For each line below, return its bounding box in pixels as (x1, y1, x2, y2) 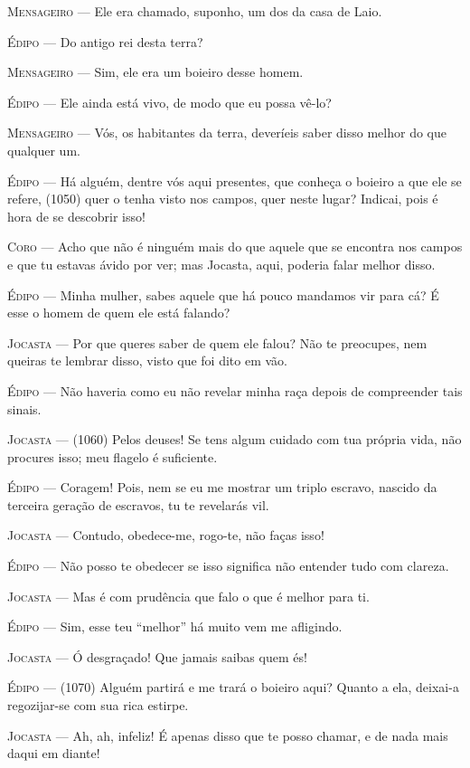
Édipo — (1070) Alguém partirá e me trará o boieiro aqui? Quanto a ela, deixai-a (7, 678, 459, 697)
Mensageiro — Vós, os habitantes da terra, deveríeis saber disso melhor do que (7, 123, 446, 142)
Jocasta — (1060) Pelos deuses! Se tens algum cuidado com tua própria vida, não (7, 430, 462, 449)
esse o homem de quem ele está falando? (7, 303, 230, 322)
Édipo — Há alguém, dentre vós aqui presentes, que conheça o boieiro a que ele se (7, 171, 462, 190)
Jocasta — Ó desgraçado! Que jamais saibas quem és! (7, 647, 307, 666)
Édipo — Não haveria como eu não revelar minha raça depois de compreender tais (7, 381, 463, 400)
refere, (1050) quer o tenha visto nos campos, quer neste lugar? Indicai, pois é (7, 189, 438, 208)
